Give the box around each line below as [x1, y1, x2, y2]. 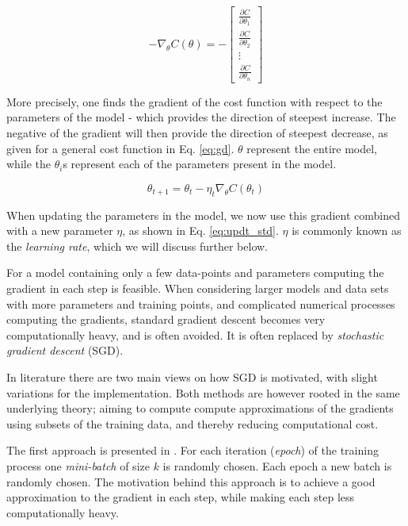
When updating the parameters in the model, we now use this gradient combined [6, 206, 400, 223]
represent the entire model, [246, 140, 377, 156]
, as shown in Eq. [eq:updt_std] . [122, 222, 279, 239]
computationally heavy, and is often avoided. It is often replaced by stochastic [6, 326, 384, 343]
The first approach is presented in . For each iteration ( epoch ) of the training [6, 442, 379, 459]
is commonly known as [292, 222, 402, 239]
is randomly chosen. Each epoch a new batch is [162, 457, 392, 474]
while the [6, 155, 51, 172]
